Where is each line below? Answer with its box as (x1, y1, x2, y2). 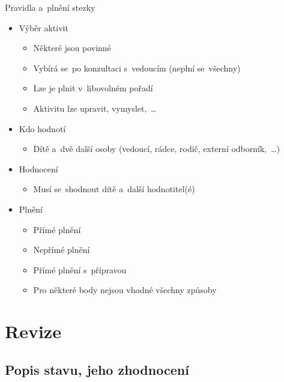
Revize (5, 319, 61, 344)
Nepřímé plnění (33, 243, 90, 256)
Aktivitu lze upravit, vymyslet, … (33, 102, 157, 114)
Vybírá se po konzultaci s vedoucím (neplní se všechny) (33, 61, 241, 74)
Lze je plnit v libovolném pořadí (33, 82, 153, 94)
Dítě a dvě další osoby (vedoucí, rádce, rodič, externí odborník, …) (33, 142, 280, 155)
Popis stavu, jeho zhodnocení (5, 360, 189, 378)
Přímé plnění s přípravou (33, 263, 127, 276)
